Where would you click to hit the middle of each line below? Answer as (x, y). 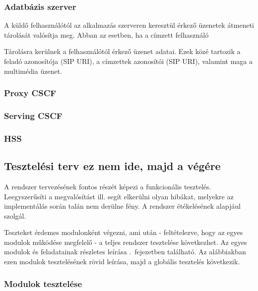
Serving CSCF (33, 115)
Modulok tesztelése (43, 283)
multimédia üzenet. (33, 71)
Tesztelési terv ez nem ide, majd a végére (112, 166)
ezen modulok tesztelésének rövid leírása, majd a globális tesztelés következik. (122, 262)
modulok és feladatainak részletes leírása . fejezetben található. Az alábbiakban (125, 252)
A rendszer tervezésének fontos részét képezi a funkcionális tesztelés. (108, 186)
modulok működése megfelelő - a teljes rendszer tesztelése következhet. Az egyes (126, 242)
